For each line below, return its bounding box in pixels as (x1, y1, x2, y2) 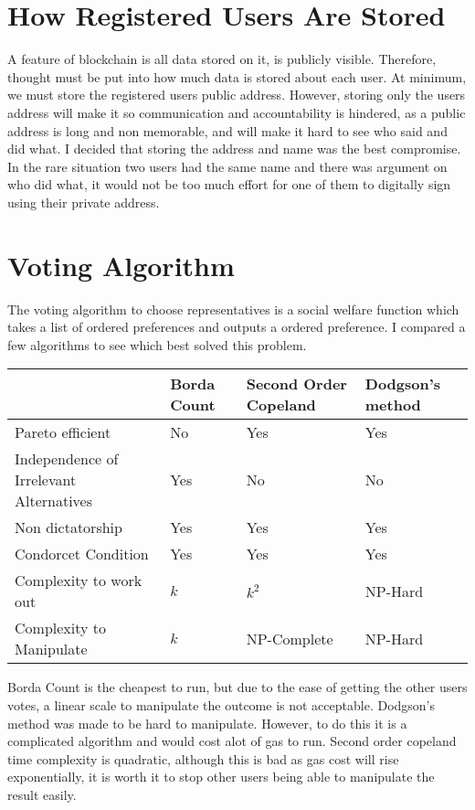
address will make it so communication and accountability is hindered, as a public (7, 102, 466, 122)
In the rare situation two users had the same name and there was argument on (7, 156, 448, 176)
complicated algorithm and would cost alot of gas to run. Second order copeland (7, 731, 457, 751)
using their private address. (7, 192, 160, 211)
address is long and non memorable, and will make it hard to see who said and (7, 121, 448, 140)
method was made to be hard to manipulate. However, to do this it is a (7, 713, 407, 732)
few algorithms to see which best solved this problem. (7, 335, 307, 354)
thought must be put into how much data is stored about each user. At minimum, (7, 67, 467, 86)
